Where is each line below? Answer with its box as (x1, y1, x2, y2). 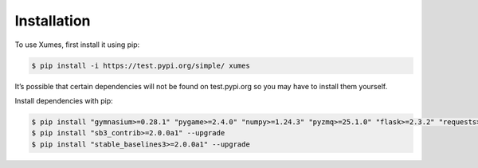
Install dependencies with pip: (14, 96, 113, 105)
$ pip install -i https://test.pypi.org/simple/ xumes (31, 61, 250, 70)
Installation (14, 12, 91, 29)
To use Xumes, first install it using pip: (14, 40, 140, 49)
